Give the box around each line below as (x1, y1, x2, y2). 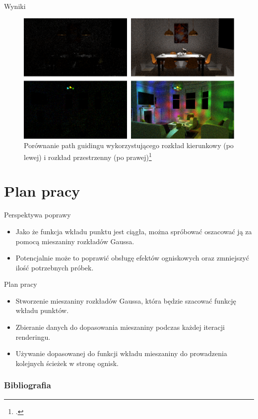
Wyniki (4, 1, 26, 11)
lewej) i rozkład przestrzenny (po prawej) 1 (24, 150, 152, 162)
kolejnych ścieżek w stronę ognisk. (15, 358, 119, 368)
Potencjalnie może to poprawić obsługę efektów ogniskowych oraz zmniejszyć (15, 253, 250, 263)
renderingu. (15, 331, 51, 342)
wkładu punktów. (15, 305, 69, 315)
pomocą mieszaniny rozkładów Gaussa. (15, 236, 134, 246)
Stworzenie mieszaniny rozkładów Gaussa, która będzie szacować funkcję (15, 295, 236, 306)
